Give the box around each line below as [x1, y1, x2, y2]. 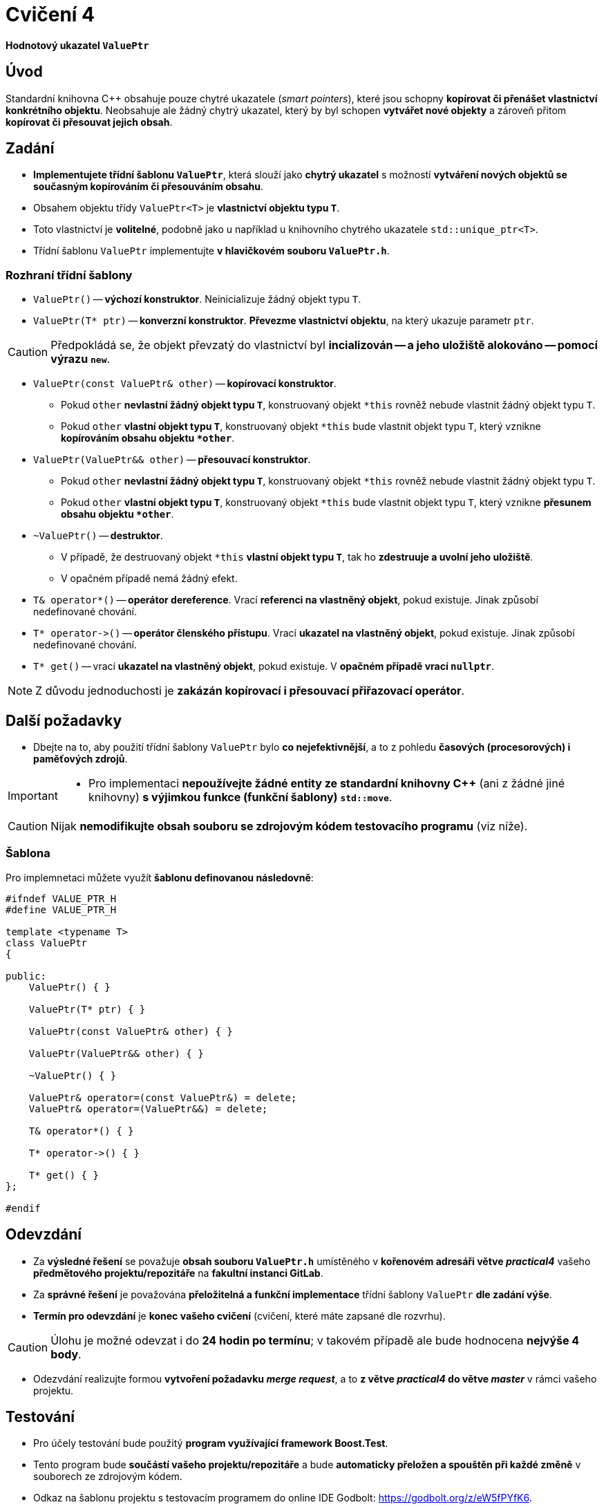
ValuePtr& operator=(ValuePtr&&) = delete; [28, 1103, 268, 1114]
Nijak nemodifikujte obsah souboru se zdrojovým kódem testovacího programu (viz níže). [50, 819, 528, 834]
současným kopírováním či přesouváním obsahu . [33, 180, 264, 193]
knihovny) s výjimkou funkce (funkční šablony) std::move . [88, 790, 393, 805]
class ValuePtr [6, 937, 88, 948]
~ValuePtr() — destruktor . [33, 530, 163, 542]
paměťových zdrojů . [33, 753, 128, 765]
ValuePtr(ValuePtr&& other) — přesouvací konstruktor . [33, 453, 311, 466]
